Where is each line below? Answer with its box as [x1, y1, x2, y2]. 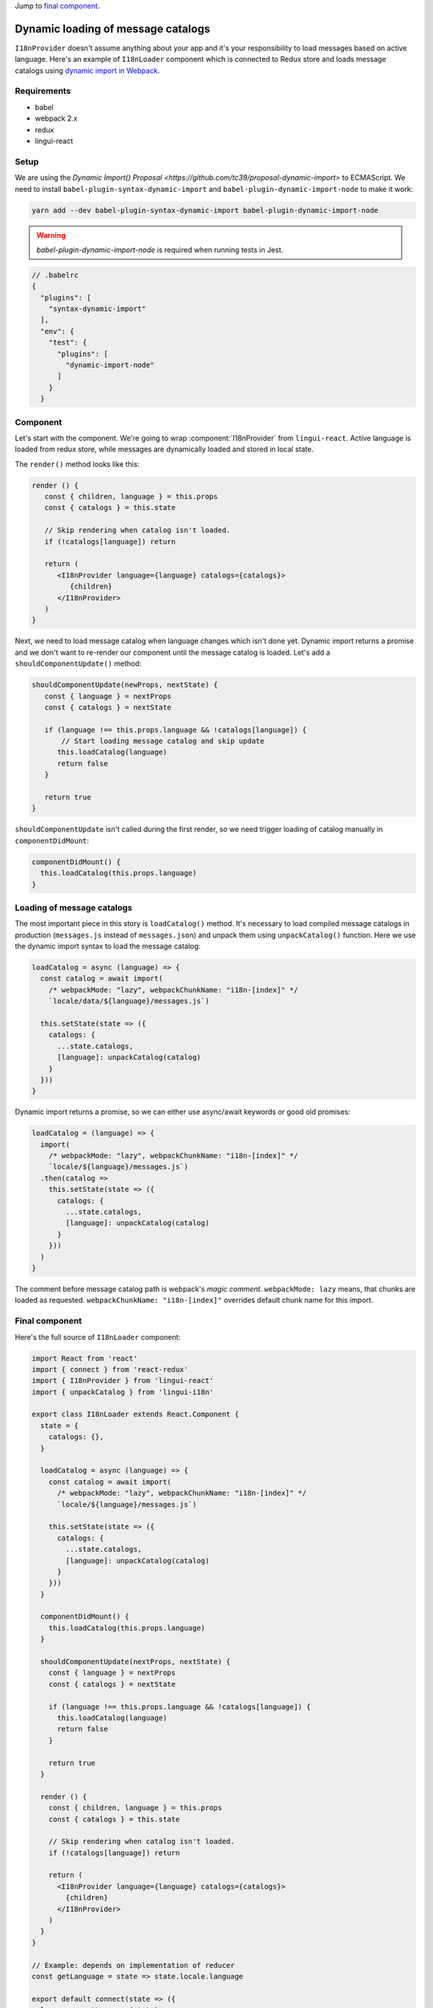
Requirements [14, 85, 71, 96]
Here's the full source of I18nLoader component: [14, 1332, 181, 1341]
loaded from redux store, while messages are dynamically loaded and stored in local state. [14, 444, 314, 454]
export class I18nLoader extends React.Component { [31, 1410, 240, 1419]
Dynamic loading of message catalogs [14, 22, 211, 35]
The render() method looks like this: [14, 459, 140, 469]
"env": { [40, 326, 75, 336]
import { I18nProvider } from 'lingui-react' [31, 1376, 214, 1386]
